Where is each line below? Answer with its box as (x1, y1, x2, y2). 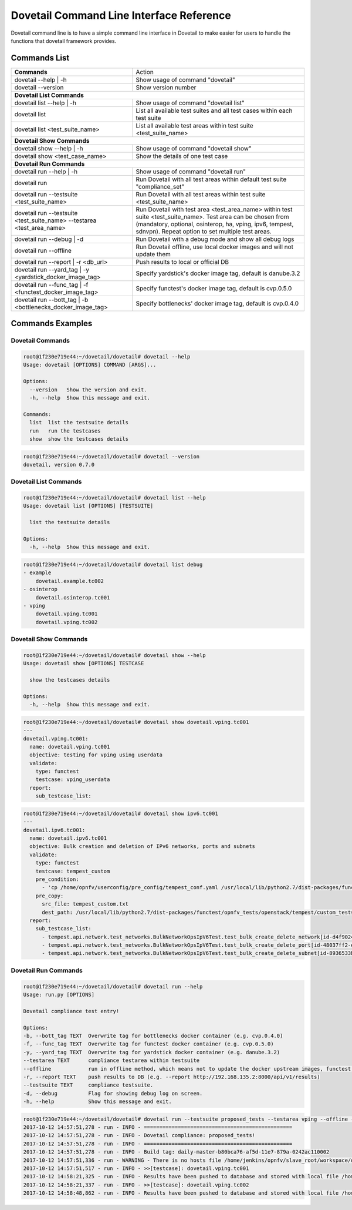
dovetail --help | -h (14, 75, 67, 83)
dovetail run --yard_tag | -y (14, 265, 90, 273)
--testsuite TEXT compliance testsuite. (23, 1082, 154, 1088)
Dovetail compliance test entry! (23, 1008, 120, 1014)
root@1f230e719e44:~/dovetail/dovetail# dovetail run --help (23, 983, 203, 990)
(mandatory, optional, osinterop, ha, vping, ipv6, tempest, (136, 220, 294, 228)
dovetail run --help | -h (14, 167, 78, 176)
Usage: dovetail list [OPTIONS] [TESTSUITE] (23, 502, 154, 510)
